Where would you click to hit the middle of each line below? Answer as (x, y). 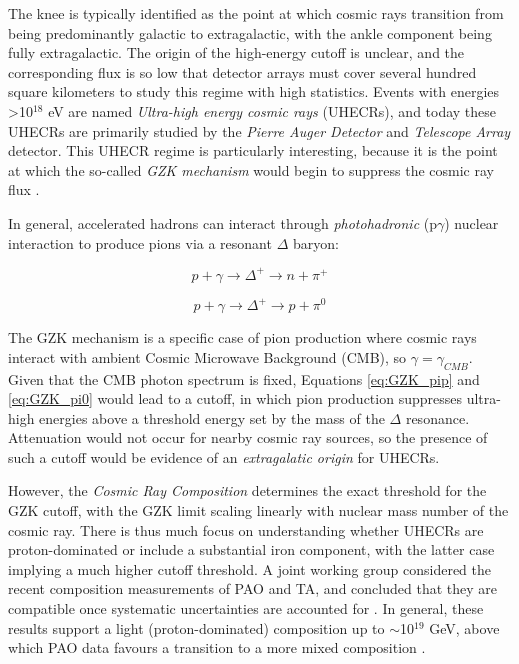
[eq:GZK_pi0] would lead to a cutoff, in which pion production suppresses (235, 398)
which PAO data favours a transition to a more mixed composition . (217, 647)
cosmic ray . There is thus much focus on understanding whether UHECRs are (246, 529)
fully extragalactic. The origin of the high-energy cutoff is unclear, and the (236, 52)
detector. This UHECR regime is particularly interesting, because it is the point (253, 150)
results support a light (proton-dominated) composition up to (196, 627)
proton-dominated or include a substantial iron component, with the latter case (251, 549)
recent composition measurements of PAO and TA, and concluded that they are (252, 588)
